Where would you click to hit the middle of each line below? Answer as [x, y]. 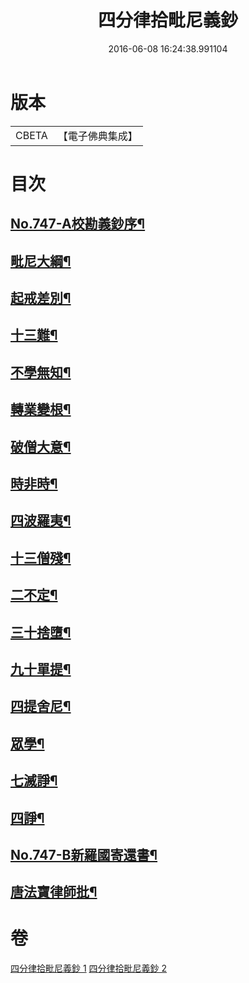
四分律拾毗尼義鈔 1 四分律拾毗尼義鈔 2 [89, 968]
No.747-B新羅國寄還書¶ [84, 854]
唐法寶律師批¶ [54, 892]
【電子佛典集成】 [97, 136]
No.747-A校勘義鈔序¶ [78, 224]
